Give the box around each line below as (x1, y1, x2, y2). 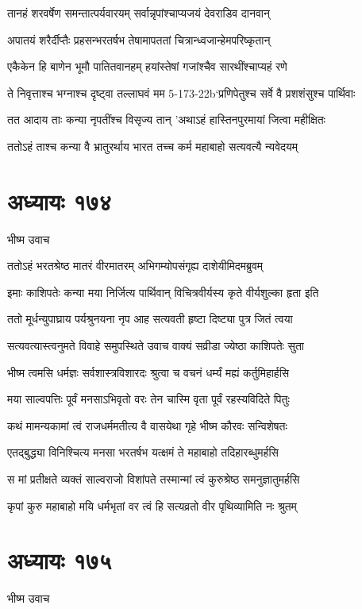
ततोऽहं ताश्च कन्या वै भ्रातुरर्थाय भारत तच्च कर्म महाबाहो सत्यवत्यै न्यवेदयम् (7, 137, 298, 154)
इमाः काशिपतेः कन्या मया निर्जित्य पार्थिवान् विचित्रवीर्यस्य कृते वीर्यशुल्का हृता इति (7, 283, 319, 300)
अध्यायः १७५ (7, 544, 112, 576)
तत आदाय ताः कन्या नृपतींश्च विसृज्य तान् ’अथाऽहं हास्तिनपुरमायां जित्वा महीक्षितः (7, 111, 325, 128)
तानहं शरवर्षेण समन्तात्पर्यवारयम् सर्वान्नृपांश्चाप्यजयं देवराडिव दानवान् (7, 5, 270, 21)
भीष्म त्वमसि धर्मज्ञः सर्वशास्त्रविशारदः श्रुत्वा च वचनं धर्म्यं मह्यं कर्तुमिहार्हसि (7, 364, 290, 380)
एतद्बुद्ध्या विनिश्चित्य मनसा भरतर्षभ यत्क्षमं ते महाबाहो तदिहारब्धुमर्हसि (7, 444, 279, 461)
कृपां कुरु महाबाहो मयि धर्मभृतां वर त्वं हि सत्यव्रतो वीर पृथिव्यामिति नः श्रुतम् (7, 497, 297, 514)
